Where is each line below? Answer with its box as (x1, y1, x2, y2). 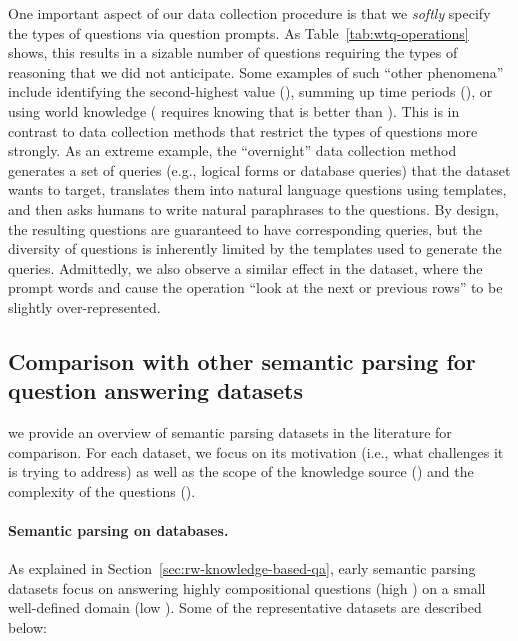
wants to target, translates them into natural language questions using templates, (8, 179, 507, 200)
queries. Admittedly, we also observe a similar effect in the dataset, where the (8, 257, 483, 278)
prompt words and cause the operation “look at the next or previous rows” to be (8, 277, 503, 298)
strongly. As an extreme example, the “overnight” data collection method (8, 140, 457, 161)
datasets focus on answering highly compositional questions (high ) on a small (8, 577, 486, 598)
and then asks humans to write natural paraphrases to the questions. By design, (8, 198, 499, 219)
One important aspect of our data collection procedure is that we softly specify (8, 3, 491, 23)
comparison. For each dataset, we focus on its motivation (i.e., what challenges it (8, 441, 504, 462)
